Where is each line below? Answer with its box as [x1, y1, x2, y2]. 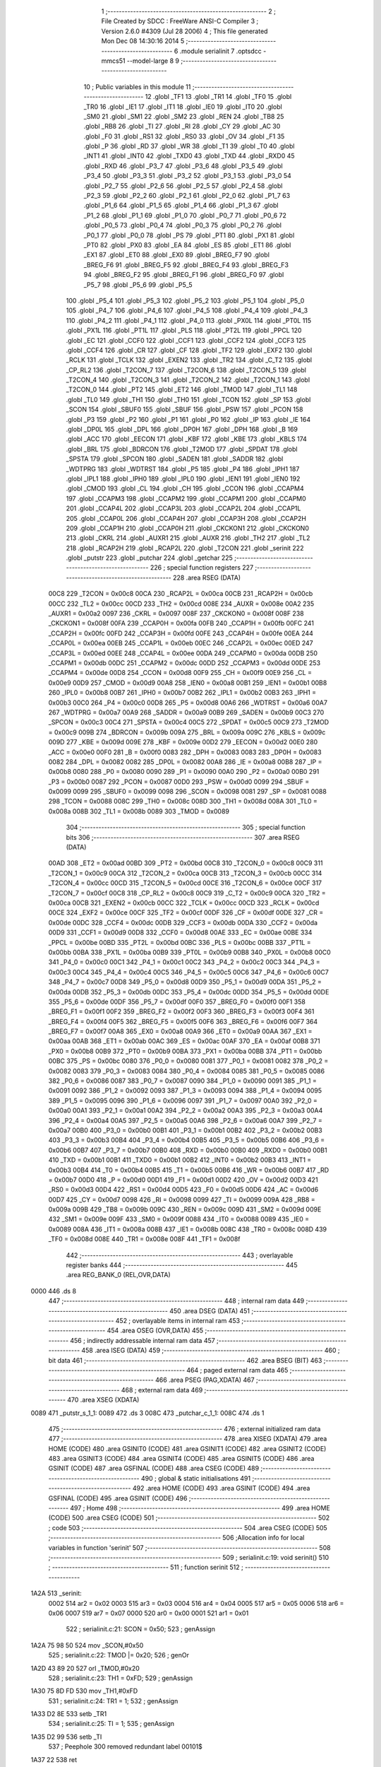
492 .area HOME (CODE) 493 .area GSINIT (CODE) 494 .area [132, 1484, 310, 1493]
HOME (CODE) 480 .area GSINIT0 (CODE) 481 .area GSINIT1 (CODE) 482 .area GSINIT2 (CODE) [48, 1444, 327, 1452]
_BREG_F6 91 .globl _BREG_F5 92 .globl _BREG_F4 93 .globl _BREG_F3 [83, 260, 289, 269]
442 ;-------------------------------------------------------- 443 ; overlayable [66, 1251, 294, 1260]
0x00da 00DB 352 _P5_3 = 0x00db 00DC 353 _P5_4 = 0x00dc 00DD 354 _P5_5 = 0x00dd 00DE [48, 987, 329, 996]
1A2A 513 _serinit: [30, 1589, 83, 1597]
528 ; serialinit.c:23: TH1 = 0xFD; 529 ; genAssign [48, 1674, 193, 1682]
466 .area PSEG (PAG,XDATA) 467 [155, 1375, 255, 1385]
